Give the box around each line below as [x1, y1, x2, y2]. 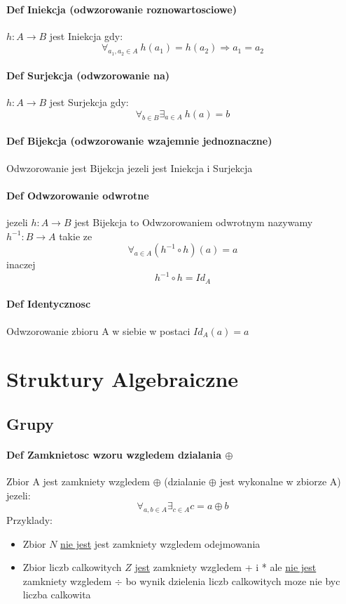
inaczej [6, 257, 36, 272]
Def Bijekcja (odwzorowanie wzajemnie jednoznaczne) [6, 133, 272, 148]
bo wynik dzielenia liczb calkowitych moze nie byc [125, 573, 340, 588]
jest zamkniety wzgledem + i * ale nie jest [134, 560, 317, 575]
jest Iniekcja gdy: [49, 28, 123, 43]
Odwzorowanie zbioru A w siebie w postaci [6, 323, 191, 338]
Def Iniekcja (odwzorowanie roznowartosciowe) [6, 1, 237, 16]
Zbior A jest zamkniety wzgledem [6, 474, 151, 489]
